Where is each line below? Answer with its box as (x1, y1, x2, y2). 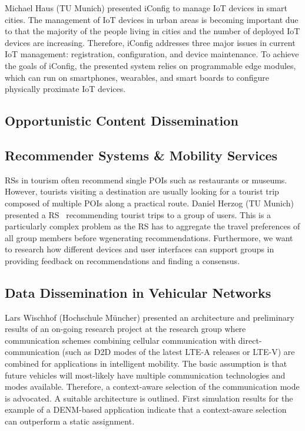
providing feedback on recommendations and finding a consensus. (5, 254, 240, 267)
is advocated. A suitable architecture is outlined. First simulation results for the (5, 391, 293, 404)
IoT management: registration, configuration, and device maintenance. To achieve (5, 48, 299, 60)
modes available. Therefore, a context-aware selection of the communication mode (5, 380, 300, 393)
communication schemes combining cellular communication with (5, 334, 236, 346)
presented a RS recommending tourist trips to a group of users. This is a (5, 208, 271, 221)
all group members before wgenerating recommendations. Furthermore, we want (5, 231, 293, 244)
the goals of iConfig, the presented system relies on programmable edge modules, (5, 59, 296, 71)
